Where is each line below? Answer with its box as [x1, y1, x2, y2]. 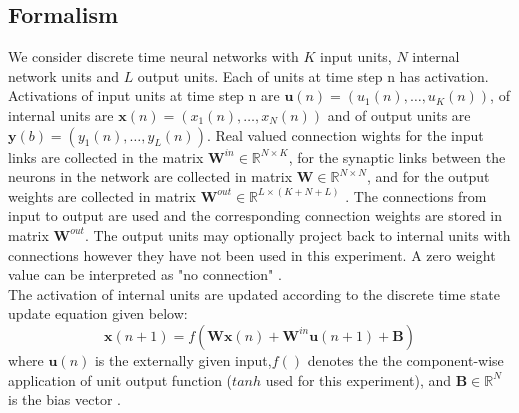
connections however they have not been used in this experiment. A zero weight [8, 244, 496, 265]
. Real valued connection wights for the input [206, 124, 484, 145]
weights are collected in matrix [8, 185, 196, 206]
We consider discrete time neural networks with [8, 46, 299, 67]
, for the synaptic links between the [288, 146, 506, 167]
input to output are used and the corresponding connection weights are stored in [8, 205, 503, 226]
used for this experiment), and [265, 369, 452, 390]
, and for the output [366, 166, 490, 187]
